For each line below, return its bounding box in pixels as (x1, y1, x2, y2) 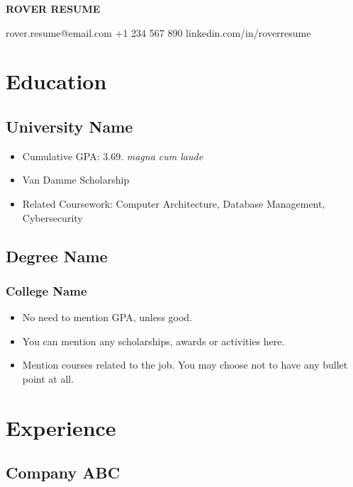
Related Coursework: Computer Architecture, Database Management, (22, 196, 325, 211)
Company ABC (6, 461, 121, 483)
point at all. (22, 371, 74, 386)
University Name (6, 115, 133, 137)
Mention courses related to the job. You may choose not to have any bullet (22, 357, 348, 372)
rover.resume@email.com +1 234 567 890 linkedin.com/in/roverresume (6, 25, 311, 40)
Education (6, 67, 107, 96)
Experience (6, 413, 116, 442)
